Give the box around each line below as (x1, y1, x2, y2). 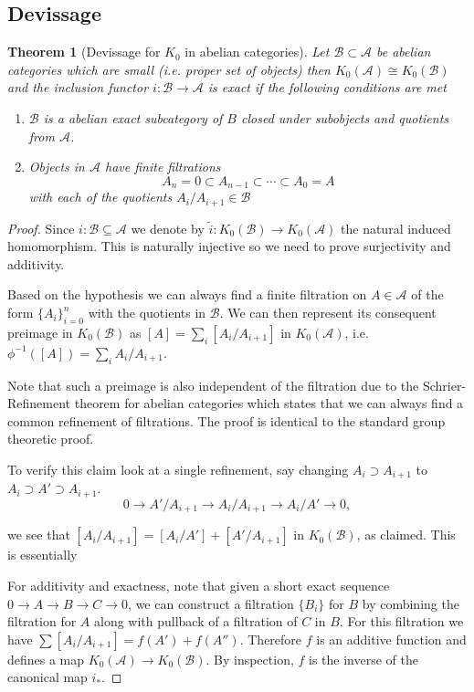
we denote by (131, 218, 205, 237)
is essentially (7, 545, 78, 564)
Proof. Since (7, 218, 75, 237)
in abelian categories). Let (184, 42, 330, 61)
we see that (7, 525, 70, 544)
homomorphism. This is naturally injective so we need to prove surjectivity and (7, 236, 451, 256)
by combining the (362, 593, 459, 613)
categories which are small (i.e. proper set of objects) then (7, 59, 331, 79)
